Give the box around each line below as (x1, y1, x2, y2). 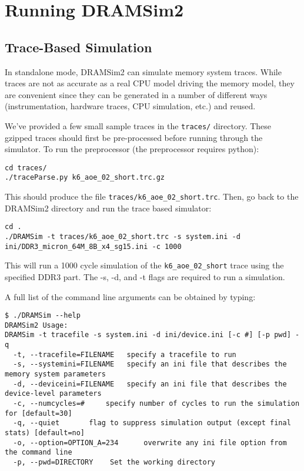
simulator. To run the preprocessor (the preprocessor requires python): (5, 143, 259, 155)
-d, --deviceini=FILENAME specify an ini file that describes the (13, 379, 287, 388)
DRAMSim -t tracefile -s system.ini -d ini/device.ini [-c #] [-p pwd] (5, 331, 291, 339)
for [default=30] (5, 409, 72, 418)
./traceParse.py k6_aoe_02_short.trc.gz (5, 173, 165, 182)
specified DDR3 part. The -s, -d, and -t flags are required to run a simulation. (5, 270, 285, 282)
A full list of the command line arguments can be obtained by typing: (5, 290, 256, 302)
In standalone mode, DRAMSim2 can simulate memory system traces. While (5, 65, 282, 78)
